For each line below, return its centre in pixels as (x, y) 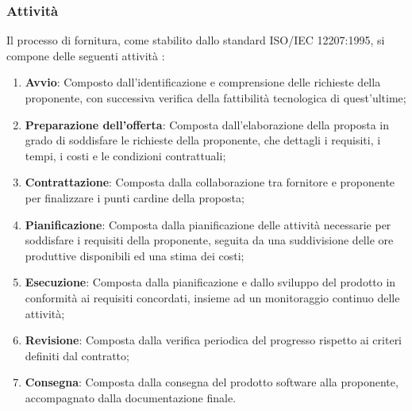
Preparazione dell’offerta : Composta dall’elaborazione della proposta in (207, 124)
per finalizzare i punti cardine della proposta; (135, 197)
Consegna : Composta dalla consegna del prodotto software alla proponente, (212, 382)
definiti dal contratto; (77, 355)
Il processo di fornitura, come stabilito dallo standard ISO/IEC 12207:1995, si (196, 40)
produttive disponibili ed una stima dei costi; (135, 255)
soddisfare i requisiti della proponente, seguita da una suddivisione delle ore (209, 240)
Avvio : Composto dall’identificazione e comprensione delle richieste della (203, 82)
